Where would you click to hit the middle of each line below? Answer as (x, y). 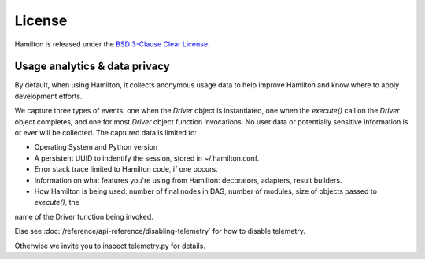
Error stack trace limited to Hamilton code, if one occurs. (126, 169)
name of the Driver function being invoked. (84, 216)
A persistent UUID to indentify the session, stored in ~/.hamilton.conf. (147, 158)
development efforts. (48, 96)
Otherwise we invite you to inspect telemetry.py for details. (110, 246)
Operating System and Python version (96, 147)
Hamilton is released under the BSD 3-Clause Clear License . (112, 44)
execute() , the (57, 202)
